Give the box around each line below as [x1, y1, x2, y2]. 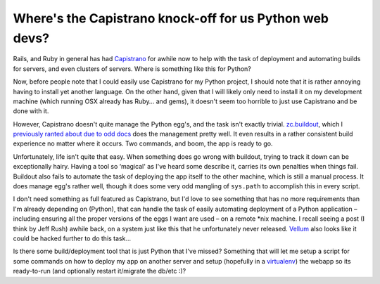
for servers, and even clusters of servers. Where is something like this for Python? [13, 64, 251, 73]
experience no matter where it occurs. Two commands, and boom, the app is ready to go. [13, 139, 273, 148]
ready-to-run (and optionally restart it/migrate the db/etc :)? [13, 267, 186, 276]
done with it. [13, 107, 49, 115]
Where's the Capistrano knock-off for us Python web [13, 11, 329, 26]
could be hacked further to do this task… [13, 234, 132, 243]
